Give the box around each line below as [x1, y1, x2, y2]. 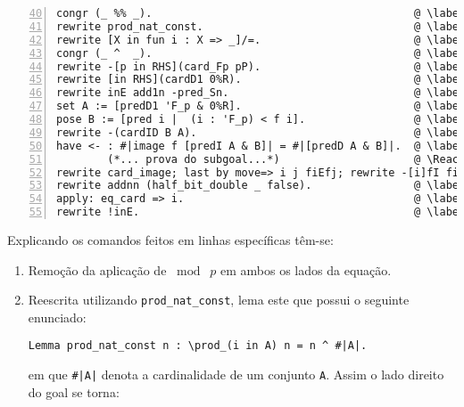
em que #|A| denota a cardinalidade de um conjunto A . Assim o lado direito [28, 365, 444, 384]
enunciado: [28, 307, 87, 326]
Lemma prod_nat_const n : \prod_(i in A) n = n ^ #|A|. [28, 339, 368, 353]
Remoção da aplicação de [28, 260, 167, 279]
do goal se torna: [28, 382, 120, 401]
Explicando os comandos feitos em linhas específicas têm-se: [7, 231, 334, 248]
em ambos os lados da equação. [220, 260, 392, 279]
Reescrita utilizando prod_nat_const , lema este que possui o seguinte [28, 290, 410, 309]
